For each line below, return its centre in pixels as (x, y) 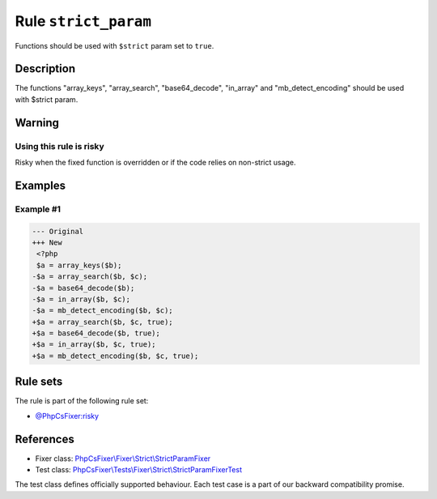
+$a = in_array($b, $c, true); (94, 345)
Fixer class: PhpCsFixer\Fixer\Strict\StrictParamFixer (123, 458)
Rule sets (39, 382)
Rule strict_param (83, 21)
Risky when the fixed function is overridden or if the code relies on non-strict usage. (155, 162)
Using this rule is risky (59, 146)
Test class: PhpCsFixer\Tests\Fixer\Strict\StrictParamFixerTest (139, 470)
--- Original (58, 231)
